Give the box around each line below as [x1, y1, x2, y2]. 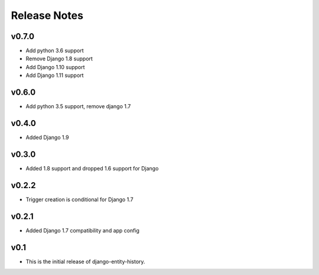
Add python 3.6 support [25, 47, 84, 54]
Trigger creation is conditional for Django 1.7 [25, 196, 134, 203]
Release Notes [11, 9, 84, 22]
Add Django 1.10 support [25, 63, 85, 70]
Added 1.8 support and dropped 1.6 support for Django [25, 164, 159, 172]
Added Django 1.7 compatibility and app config [25, 227, 140, 234]
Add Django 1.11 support [25, 72, 84, 79]
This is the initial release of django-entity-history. [25, 258, 145, 265]
